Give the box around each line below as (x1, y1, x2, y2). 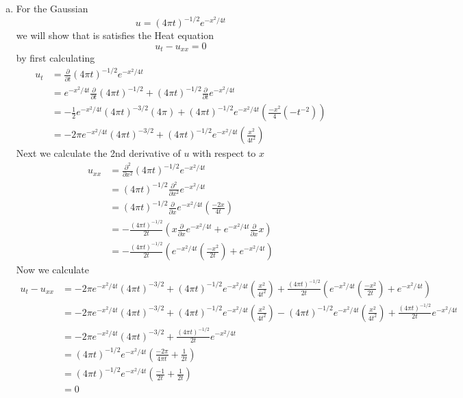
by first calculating (16, 51, 95, 65)
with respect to (192, 146, 256, 160)
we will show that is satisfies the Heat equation (16, 28, 214, 42)
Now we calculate (16, 262, 89, 277)
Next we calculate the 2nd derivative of (16, 146, 181, 160)
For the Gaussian (16, 1, 88, 15)
